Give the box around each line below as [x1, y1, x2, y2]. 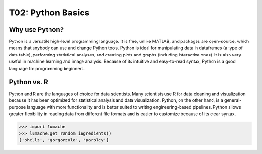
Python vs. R [9, 78, 48, 86]
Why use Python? [9, 26, 64, 34]
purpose [9, 104, 26, 110]
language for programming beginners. [9, 65, 85, 71]
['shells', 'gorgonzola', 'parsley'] [19, 138, 109, 143]
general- [224, 97, 242, 103]
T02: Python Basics [9, 7, 90, 18]
